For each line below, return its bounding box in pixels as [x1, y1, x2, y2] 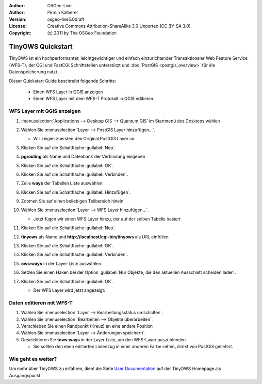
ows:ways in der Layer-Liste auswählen [21, 260, 101, 267]
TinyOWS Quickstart [9, 43, 73, 51]
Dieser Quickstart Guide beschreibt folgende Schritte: [9, 78, 116, 83]
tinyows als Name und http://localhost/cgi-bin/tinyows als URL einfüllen [21, 234, 169, 240]
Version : [9, 16, 27, 22]
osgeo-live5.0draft [47, 16, 84, 22]
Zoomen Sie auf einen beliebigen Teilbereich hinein [21, 198, 124, 204]
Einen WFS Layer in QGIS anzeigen [33, 89, 103, 95]
